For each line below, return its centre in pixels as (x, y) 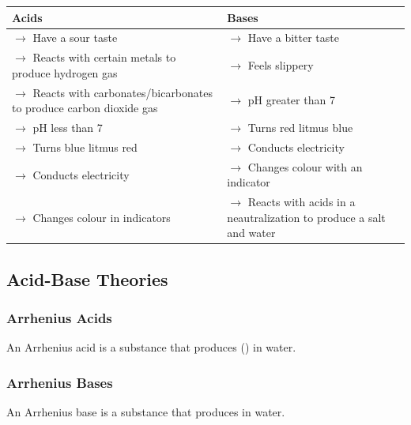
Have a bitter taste (293, 38)
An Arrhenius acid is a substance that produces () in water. (151, 347)
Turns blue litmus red (85, 147)
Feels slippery (281, 64)
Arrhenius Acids (59, 318)
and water (251, 233)
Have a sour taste (75, 38)
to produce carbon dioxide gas (85, 108)
